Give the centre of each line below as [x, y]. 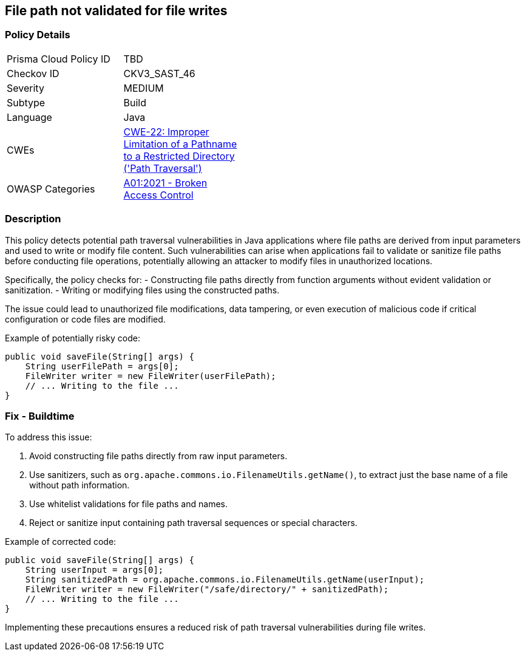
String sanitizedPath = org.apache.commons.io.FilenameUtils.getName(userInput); [225, 580]
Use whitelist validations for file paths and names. [128, 504]
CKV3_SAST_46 [159, 73]
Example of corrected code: [61, 542]
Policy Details [38, 35]
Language [29, 117]
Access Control [158, 195]
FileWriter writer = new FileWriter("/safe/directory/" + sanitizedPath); [207, 589]
